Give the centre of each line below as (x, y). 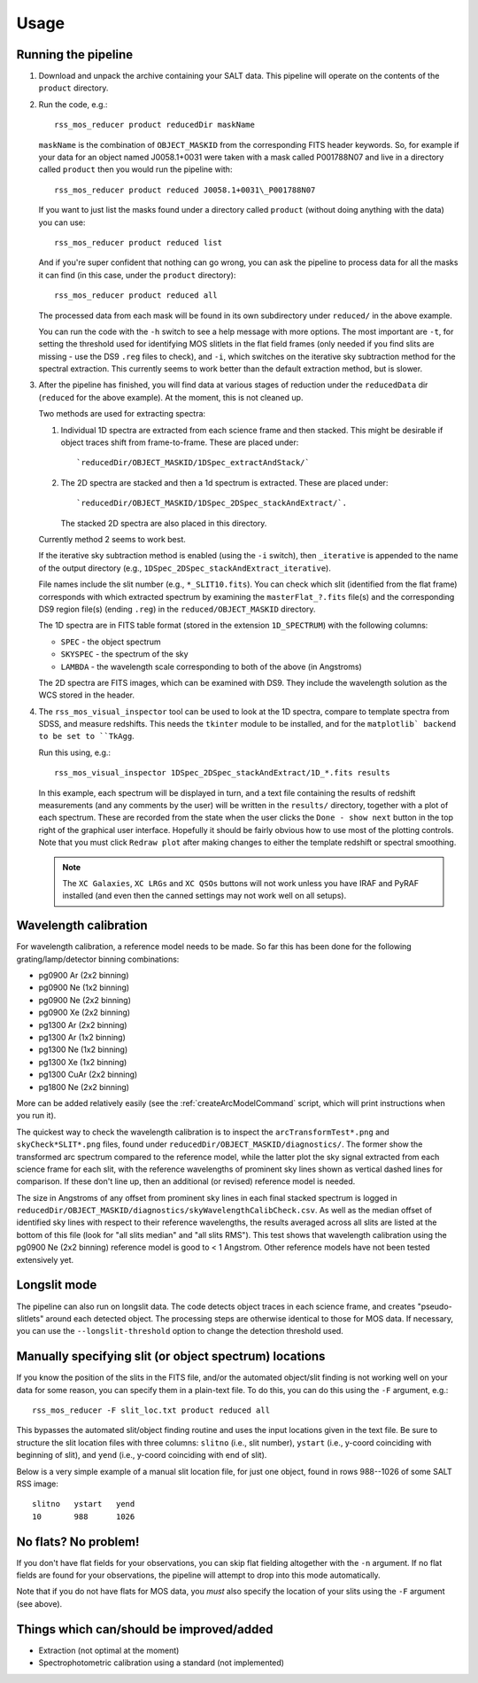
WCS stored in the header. (87, 695)
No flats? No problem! (78, 1542)
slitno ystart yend (84, 1504)
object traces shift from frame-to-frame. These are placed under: (180, 442)
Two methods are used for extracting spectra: (122, 414)
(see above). (39, 1603)
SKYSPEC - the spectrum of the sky (125, 654)
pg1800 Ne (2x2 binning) (84, 1087)
